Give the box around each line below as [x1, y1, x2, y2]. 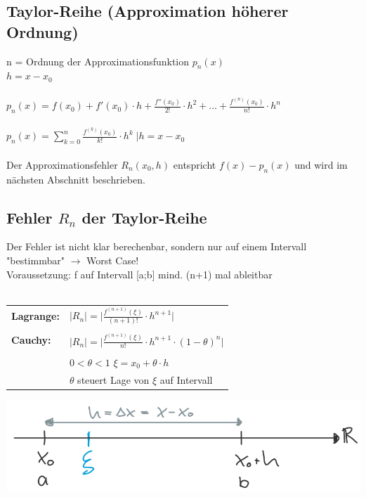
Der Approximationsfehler [6, 157, 118, 172]
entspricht [173, 157, 216, 172]
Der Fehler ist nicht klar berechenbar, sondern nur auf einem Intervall [6, 239, 307, 254]
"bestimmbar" [6, 252, 65, 267]
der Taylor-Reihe [81, 206, 207, 228]
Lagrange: [11, 308, 60, 323]
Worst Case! [86, 252, 139, 267]
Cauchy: [11, 333, 51, 347]
